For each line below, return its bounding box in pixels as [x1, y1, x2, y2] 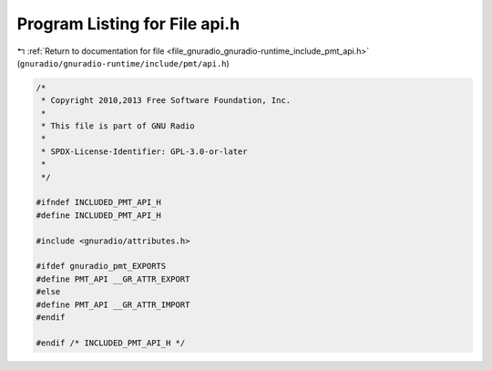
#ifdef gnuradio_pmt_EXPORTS [36, 261, 167, 272]
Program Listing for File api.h [16, 14, 241, 34]
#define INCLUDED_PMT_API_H [36, 210, 161, 221]
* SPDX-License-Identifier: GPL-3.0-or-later [41, 146, 248, 157]
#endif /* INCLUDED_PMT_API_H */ [36, 337, 186, 348]
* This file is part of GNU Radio [41, 121, 195, 131]
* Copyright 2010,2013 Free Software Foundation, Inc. [41, 96, 292, 106]
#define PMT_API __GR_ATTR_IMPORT [36, 299, 190, 310]
